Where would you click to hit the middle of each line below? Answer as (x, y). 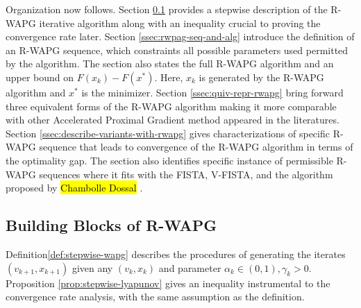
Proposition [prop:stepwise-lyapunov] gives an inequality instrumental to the (168, 283)
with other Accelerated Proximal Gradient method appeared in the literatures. (173, 120)
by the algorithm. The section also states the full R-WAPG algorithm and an (170, 63)
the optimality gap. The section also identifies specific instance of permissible (169, 160)
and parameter (190, 267)
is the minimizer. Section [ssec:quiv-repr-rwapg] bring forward (212, 92)
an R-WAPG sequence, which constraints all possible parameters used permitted (177, 50)
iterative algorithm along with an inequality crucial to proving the (180, 23)
